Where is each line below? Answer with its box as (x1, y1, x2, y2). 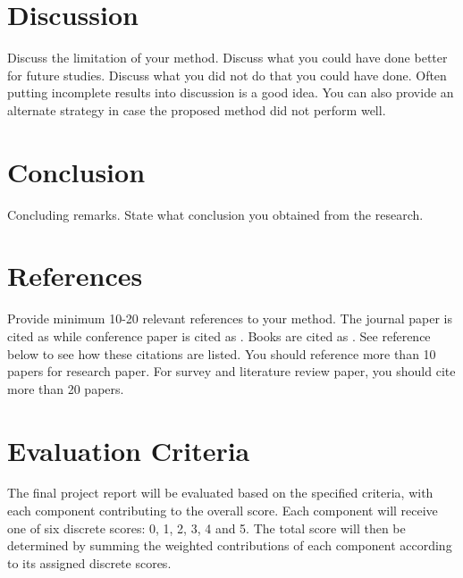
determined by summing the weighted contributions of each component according (7, 536, 452, 555)
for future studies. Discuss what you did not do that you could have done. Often (7, 65, 447, 84)
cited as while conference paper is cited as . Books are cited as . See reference (7, 326, 431, 345)
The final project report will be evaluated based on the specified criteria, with (7, 483, 434, 502)
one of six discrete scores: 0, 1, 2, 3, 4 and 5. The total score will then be (7, 518, 406, 537)
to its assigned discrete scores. (7, 553, 172, 572)
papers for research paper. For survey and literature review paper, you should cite (7, 362, 456, 381)
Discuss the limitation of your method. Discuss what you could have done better (7, 48, 448, 67)
